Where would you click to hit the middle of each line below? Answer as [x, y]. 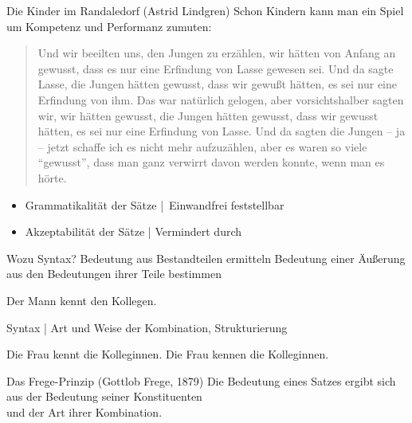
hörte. [52, 177]
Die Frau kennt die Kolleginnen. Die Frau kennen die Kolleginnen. [168, 354]
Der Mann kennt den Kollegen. [82, 300]
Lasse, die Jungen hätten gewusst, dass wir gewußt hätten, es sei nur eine [217, 84]
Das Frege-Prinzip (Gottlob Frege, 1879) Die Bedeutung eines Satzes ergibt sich [201, 380]
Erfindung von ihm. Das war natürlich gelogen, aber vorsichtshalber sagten [221, 99]
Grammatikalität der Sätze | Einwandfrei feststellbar [155, 204]
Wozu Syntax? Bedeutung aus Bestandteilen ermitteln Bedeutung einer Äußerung [206, 258]
